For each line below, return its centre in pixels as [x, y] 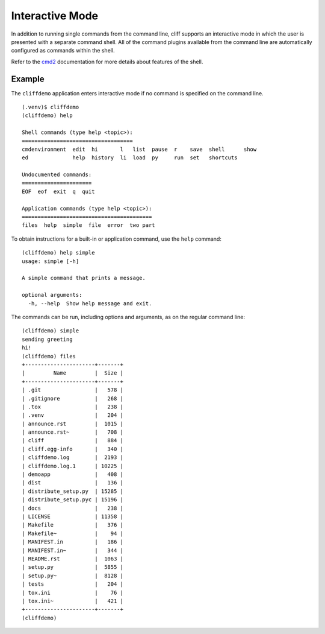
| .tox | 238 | [73, 407]
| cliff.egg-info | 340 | [73, 449]
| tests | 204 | [73, 584]
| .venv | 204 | [73, 415]
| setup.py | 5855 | [73, 567]
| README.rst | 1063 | [73, 559]
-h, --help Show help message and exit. [90, 303]
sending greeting [47, 339]
